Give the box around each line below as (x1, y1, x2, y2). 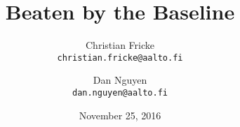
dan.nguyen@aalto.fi (72, 87, 168, 98)
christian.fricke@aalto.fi (57, 52, 183, 63)
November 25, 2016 (79, 107, 161, 122)
